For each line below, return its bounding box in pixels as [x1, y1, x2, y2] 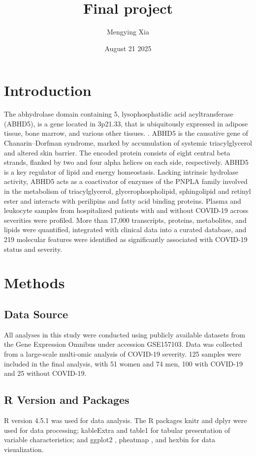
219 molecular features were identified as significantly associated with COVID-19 [4, 234, 248, 244]
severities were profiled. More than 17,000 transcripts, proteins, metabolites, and [4, 214, 247, 225]
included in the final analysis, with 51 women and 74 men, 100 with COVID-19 [4, 358, 243, 368]
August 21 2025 [104, 43, 152, 53]
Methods [4, 273, 65, 293]
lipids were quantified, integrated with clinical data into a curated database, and [4, 224, 247, 235]
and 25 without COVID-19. [4, 368, 87, 378]
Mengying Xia [107, 27, 149, 37]
